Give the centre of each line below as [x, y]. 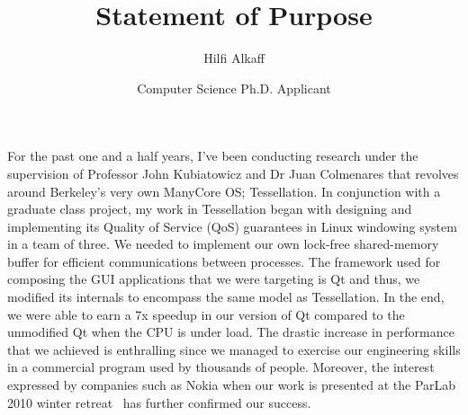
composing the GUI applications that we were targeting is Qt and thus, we [214, 279]
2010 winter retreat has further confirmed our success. [159, 402]
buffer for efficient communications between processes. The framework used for [224, 261]
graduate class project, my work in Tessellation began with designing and [210, 209]
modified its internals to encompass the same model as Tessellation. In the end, [226, 297]
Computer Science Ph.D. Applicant [234, 88]
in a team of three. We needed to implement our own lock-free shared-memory [223, 244]
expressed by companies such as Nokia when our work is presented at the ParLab [232, 385]
